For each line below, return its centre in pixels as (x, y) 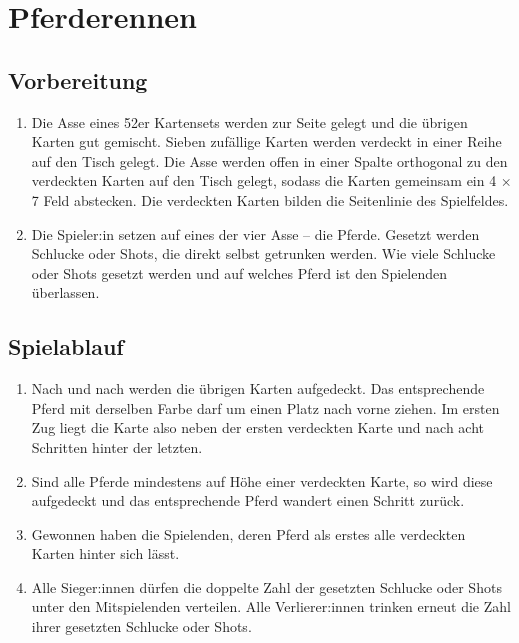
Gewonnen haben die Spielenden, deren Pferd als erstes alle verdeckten (248, 533)
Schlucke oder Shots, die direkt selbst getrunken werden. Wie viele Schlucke (263, 253)
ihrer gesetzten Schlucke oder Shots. (141, 626)
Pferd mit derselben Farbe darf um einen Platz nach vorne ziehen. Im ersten (265, 407)
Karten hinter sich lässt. (105, 553)
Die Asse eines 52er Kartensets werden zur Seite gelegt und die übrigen (249, 121)
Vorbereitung (78, 79)
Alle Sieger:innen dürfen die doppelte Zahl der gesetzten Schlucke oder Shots (266, 586)
